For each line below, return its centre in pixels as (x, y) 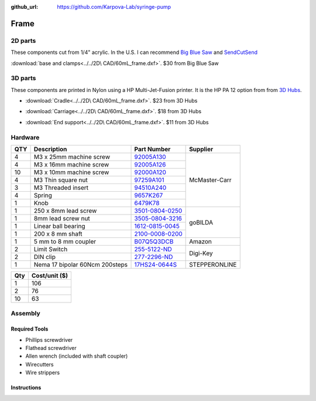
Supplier (201, 149)
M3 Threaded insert (61, 188)
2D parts (23, 40)
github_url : (24, 7)
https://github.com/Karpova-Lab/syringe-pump (114, 7)
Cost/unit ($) (50, 276)
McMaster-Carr (210, 180)
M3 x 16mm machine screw (71, 164)
